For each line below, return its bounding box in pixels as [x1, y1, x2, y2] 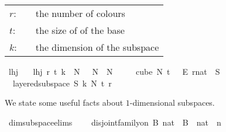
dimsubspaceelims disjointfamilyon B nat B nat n [8, 116, 221, 128]
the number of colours [35, 6, 125, 20]
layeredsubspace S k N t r [12, 77, 112, 89]
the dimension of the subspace [35, 40, 159, 54]
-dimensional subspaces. [129, 96, 215, 109]
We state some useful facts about [5, 96, 124, 109]
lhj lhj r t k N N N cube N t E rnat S [8, 65, 220, 77]
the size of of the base [35, 23, 125, 37]
